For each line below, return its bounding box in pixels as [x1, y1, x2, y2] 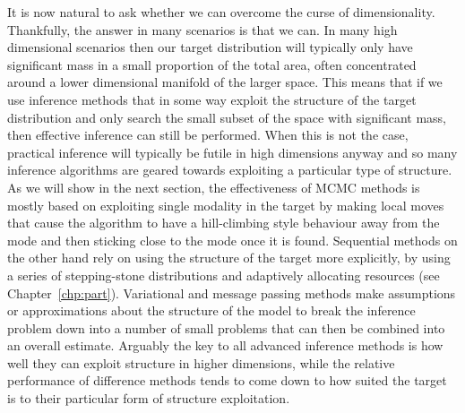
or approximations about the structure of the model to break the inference [7, 301, 416, 320]
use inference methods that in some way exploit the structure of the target [7, 90, 417, 108]
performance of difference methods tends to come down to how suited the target [7, 371, 447, 390]
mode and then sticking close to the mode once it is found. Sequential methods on [7, 230, 458, 249]
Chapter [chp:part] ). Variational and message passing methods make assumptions [7, 283, 456, 302]
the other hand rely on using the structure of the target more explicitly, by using [7, 248, 451, 267]
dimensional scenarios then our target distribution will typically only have [7, 38, 413, 56]
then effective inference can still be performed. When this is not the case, [7, 125, 409, 144]
